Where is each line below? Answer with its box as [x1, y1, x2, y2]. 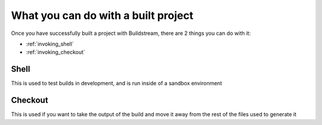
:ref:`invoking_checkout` [26, 49, 86, 56]
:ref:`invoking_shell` [26, 40, 74, 47]
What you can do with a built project [11, 9, 194, 22]
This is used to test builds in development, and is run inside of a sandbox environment [11, 80, 222, 87]
